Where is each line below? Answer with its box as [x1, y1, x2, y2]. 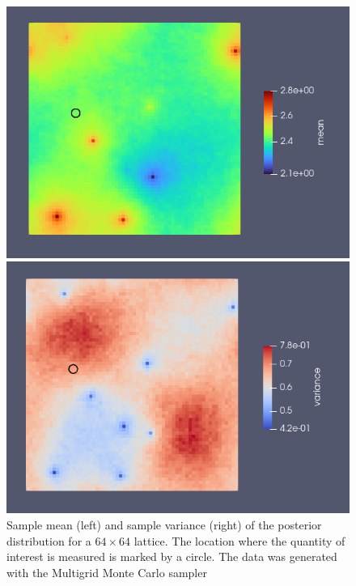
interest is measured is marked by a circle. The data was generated [6, 548, 337, 565]
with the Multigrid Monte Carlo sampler [6, 563, 207, 580]
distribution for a [6, 532, 91, 549]
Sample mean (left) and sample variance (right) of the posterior [6, 516, 322, 533]
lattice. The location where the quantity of [133, 532, 345, 549]
